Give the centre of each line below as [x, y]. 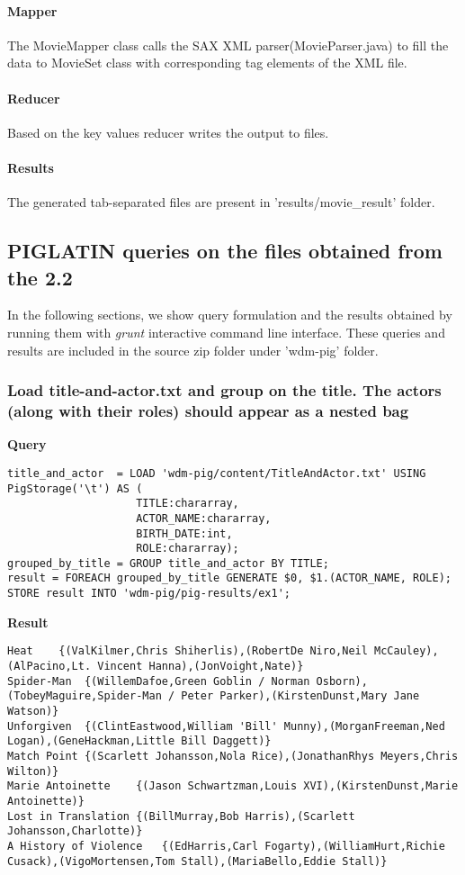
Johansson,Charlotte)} [75, 831]
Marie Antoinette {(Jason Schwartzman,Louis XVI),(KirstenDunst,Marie [233, 786]
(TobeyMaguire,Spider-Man [85, 696]
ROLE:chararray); [188, 549]
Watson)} [33, 711]
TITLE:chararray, [188, 504]
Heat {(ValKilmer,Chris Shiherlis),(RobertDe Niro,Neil [188, 651]
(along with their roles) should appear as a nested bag [208, 410]
